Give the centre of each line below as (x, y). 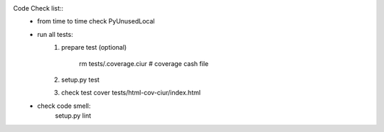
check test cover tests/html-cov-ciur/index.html (131, 93)
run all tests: (55, 34)
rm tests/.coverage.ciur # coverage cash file (144, 63)
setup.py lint (73, 116)
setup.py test (80, 79)
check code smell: (64, 106)
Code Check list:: (38, 8)
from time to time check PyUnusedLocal (96, 21)
